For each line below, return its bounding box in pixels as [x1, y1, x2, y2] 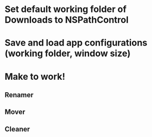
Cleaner [4, 124, 30, 133]
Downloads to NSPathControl [4, 14, 128, 26]
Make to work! [4, 71, 65, 82]
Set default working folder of [4, 4, 127, 15]
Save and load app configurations [4, 37, 147, 49]
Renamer [4, 90, 33, 99]
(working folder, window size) [4, 48, 131, 59]
